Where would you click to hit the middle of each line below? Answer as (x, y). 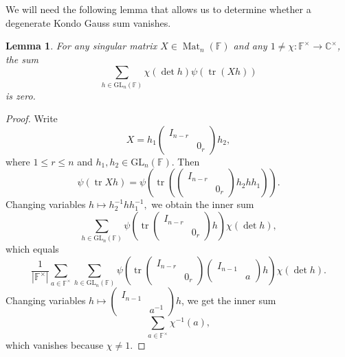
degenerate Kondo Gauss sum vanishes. (88, 22)
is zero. (21, 95)
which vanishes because (55, 345)
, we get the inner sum (229, 300)
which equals (32, 249)
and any (250, 46)
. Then (186, 161)
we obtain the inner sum (203, 204)
